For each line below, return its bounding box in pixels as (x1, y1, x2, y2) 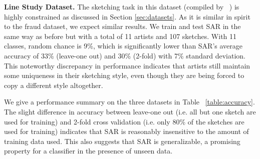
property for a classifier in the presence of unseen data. (4, 145, 173, 156)
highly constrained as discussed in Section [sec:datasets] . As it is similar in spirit (4, 11, 250, 21)
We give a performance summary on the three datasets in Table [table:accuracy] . (4, 96, 255, 107)
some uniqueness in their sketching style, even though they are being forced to (4, 70, 244, 80)
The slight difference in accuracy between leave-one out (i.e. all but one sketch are (4, 106, 256, 116)
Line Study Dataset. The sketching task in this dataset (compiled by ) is (4, 1, 239, 11)
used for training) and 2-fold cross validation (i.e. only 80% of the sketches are (4, 116, 244, 126)
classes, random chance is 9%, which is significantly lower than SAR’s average (4, 40, 243, 51)
